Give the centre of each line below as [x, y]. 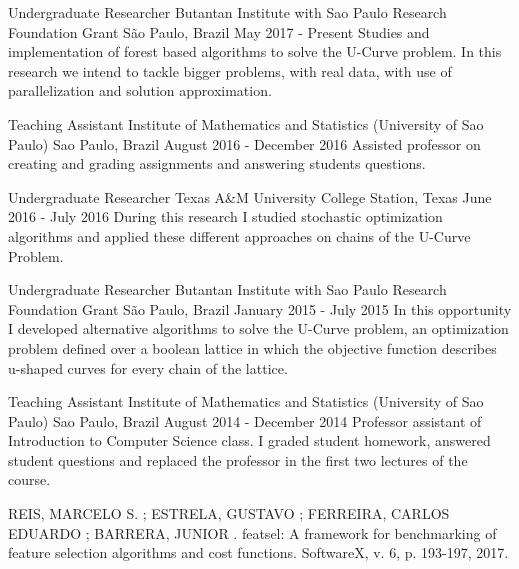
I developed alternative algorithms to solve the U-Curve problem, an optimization [258, 328]
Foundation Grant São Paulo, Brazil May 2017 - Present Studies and [219, 31]
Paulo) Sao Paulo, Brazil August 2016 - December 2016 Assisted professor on [244, 143]
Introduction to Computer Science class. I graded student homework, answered [249, 440]
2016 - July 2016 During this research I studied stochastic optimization [225, 216]
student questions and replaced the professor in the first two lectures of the [238, 459]
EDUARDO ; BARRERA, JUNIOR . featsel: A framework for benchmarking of [252, 532]
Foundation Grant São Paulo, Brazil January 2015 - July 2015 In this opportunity [260, 308]
